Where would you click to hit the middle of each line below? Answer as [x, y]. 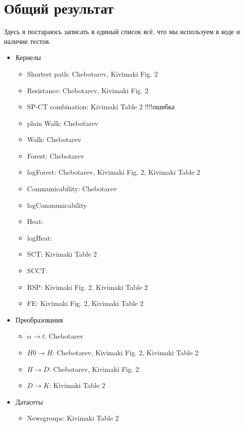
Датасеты [29, 401]
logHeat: [40, 237]
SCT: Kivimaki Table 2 [62, 254]
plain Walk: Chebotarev [63, 123]
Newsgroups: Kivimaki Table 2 [73, 418]
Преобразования [39, 319]
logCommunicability [57, 205]
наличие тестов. [28, 41]
